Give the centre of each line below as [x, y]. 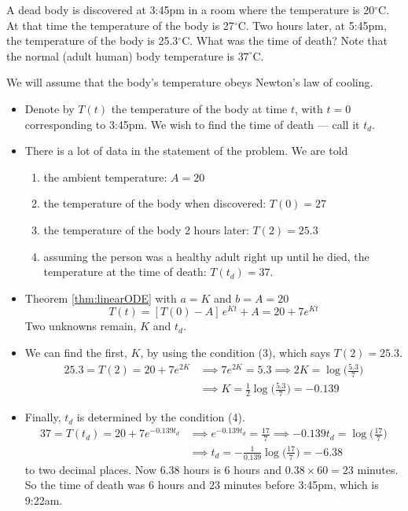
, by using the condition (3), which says [235, 352]
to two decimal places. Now [91, 469]
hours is [202, 469]
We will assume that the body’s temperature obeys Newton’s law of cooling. [190, 82]
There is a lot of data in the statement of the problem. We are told [186, 151]
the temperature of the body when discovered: [155, 203]
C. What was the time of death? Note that [285, 40]
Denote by [50, 108]
